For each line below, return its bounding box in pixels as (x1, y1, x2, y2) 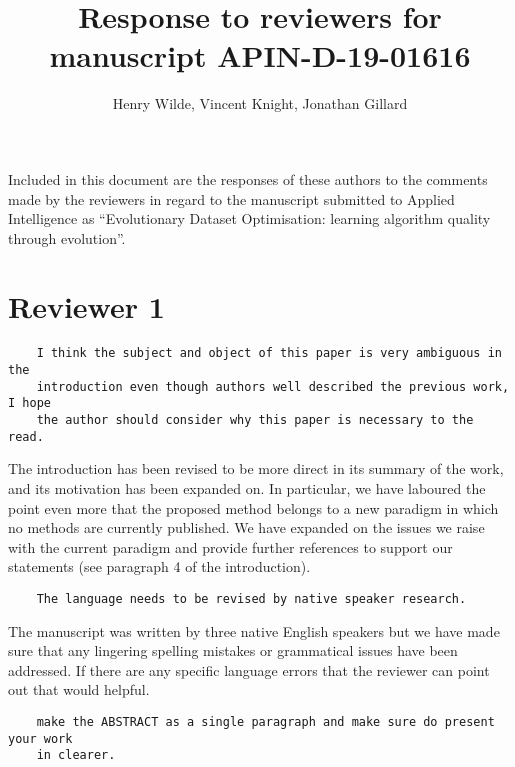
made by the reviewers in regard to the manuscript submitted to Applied (8, 188, 455, 209)
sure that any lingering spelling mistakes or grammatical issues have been (8, 640, 458, 661)
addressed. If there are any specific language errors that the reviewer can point (8, 659, 490, 680)
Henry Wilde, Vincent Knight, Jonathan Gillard (112, 93, 408, 114)
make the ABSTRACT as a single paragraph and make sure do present (36, 714, 495, 729)
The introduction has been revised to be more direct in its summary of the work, (8, 458, 504, 479)
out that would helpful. (8, 679, 150, 700)
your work (8, 731, 73, 746)
